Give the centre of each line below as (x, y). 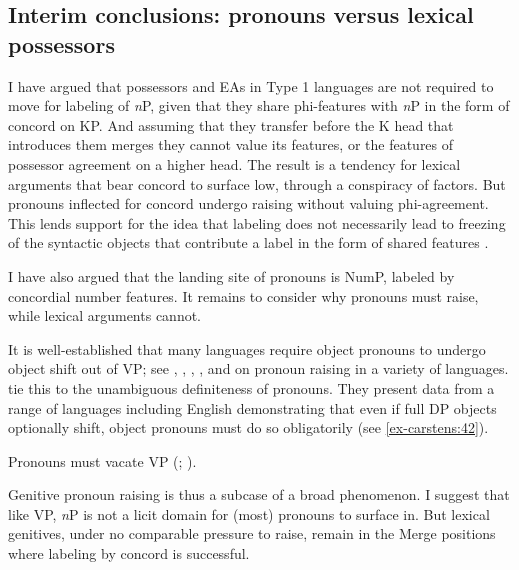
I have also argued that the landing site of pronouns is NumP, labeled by (231, 275)
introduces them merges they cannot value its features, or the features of (231, 144)
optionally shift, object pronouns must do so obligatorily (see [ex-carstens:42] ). (248, 427)
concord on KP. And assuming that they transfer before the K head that (231, 124)
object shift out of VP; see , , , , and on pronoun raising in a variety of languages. (258, 368)
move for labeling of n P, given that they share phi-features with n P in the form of (259, 105)
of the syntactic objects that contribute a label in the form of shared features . (248, 242)
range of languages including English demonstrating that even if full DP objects (252, 407)
